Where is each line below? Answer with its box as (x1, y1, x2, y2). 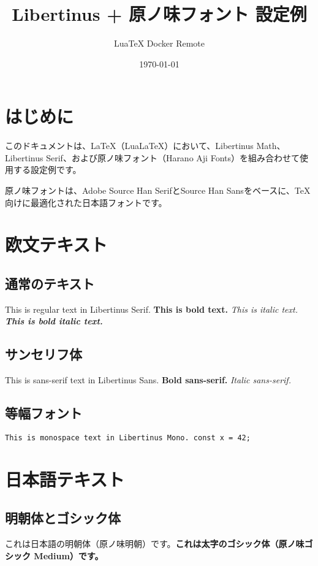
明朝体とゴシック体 (5, 508, 121, 527)
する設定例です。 (13, 163, 81, 176)
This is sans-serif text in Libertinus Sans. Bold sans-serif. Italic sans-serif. (5, 373, 291, 386)
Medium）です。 (34, 549, 104, 562)
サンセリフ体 (5, 345, 82, 364)
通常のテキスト (5, 273, 95, 293)
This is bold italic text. (5, 315, 103, 327)
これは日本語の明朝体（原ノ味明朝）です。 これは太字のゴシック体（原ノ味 (5, 537, 305, 550)
